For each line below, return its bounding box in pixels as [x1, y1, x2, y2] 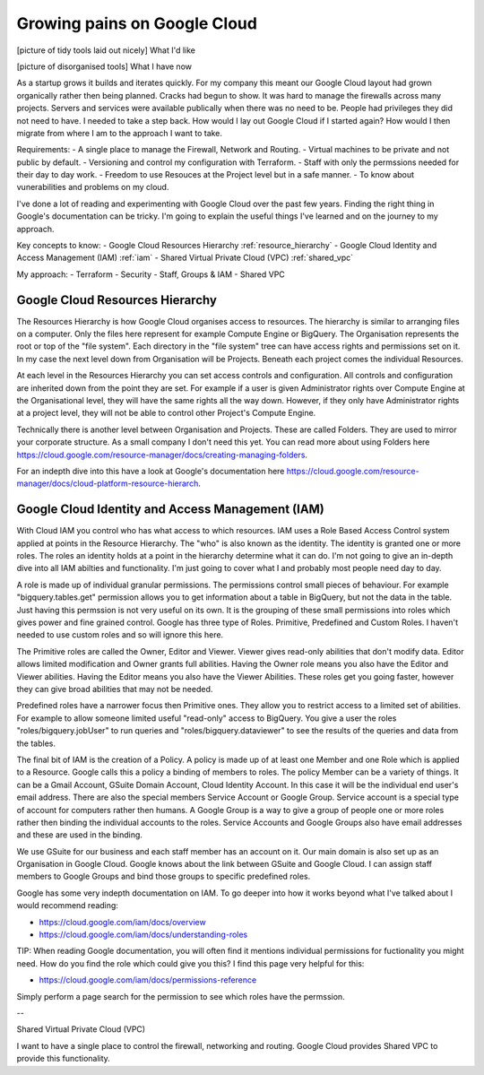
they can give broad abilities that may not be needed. [16, 683, 213, 694]
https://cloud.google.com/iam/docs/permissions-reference [39, 975, 257, 985]
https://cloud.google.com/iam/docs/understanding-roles [39, 929, 248, 941]
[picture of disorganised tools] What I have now [16, 61, 193, 72]
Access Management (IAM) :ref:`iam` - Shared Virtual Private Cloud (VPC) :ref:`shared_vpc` [16, 252, 354, 264]
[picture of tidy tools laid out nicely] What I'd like [16, 45, 196, 56]
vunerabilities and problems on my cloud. [16, 182, 169, 193]
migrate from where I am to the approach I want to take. [16, 127, 223, 138]
